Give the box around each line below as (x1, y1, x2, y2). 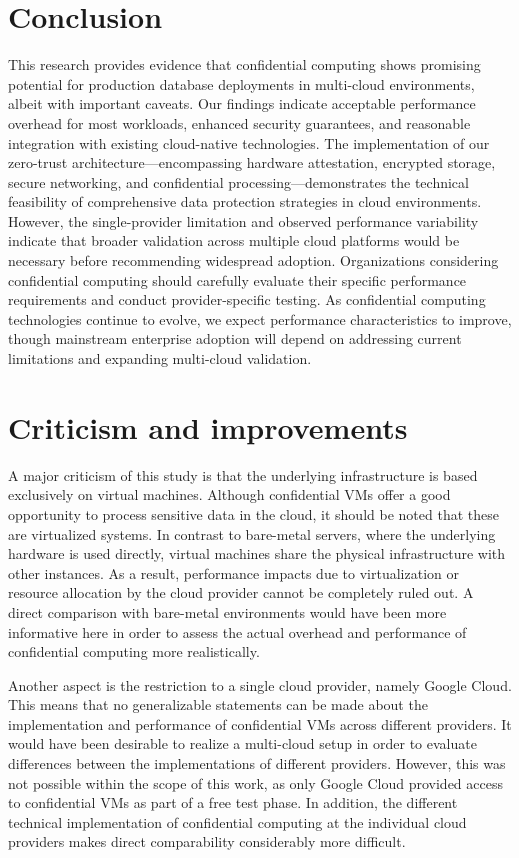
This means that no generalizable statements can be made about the (8, 694, 428, 715)
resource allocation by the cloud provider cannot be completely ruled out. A (8, 582, 474, 603)
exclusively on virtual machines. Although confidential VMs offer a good (8, 484, 451, 505)
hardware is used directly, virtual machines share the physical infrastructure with (8, 543, 506, 564)
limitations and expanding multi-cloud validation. (8, 348, 312, 369)
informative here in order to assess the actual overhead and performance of (8, 621, 467, 642)
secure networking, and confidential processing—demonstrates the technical (8, 171, 469, 192)
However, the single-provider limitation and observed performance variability (8, 210, 479, 231)
